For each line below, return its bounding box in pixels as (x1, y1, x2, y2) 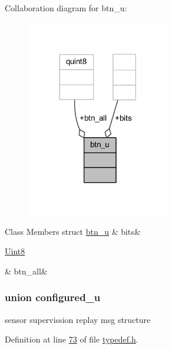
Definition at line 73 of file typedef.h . (5, 333, 138, 345)
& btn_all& (5, 264, 48, 277)
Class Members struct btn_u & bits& (5, 225, 141, 237)
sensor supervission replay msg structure (5, 313, 151, 325)
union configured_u (5, 290, 101, 305)
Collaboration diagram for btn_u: (5, 2, 127, 14)
